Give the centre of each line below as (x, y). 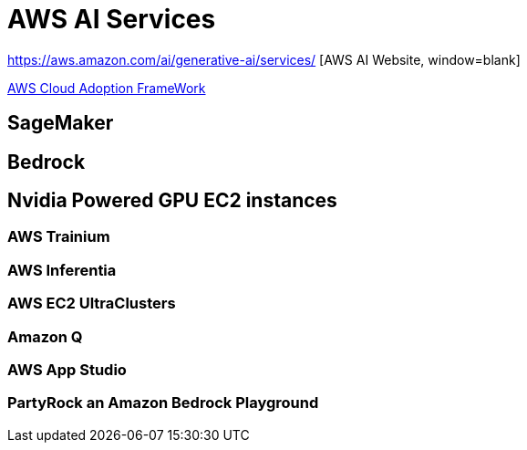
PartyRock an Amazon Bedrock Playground (163, 403)
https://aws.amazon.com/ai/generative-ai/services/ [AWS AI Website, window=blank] (264, 59)
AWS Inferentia (62, 270)
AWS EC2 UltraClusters (92, 303)
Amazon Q (45, 336)
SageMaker (61, 123)
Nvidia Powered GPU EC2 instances (172, 201)
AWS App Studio (67, 369)
